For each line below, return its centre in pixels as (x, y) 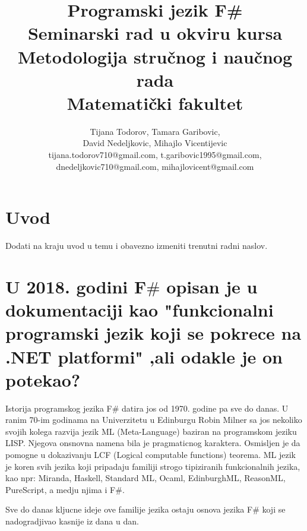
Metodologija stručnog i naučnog (155, 56)
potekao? (43, 379)
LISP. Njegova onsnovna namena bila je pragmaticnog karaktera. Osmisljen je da (153, 443)
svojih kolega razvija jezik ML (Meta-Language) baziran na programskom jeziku (151, 431)
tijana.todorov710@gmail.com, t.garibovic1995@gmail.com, (155, 155)
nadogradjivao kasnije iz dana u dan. (72, 521)
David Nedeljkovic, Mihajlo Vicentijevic (155, 143)
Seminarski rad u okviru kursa (155, 33)
